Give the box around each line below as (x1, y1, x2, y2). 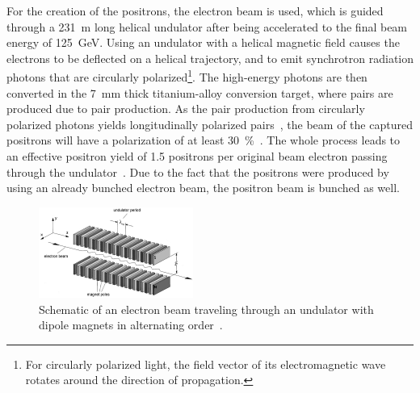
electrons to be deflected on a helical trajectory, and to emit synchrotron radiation (6, 49, 414, 66)
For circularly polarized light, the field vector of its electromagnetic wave (25, 355, 386, 372)
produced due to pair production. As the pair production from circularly (6, 100, 365, 117)
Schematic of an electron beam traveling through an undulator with (39, 300, 374, 317)
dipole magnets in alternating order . (39, 316, 223, 333)
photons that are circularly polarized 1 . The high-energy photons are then (6, 66, 367, 86)
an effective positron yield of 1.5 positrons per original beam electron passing (6, 148, 388, 164)
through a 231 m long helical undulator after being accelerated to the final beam (6, 18, 408, 35)
